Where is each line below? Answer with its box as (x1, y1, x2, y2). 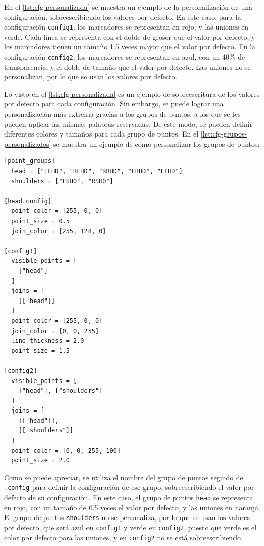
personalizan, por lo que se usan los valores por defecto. (4, 71, 178, 82)
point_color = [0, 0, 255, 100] (11, 447, 121, 454)
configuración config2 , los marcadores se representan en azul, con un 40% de (4, 51, 245, 62)
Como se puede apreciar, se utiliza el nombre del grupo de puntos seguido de (4, 472, 243, 482)
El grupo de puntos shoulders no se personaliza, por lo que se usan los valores (4, 512, 250, 523)
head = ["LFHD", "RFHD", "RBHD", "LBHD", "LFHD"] (11, 168, 183, 175)
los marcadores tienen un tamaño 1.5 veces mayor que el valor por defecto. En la (4, 41, 256, 52)
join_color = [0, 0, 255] (11, 327, 99, 335)
